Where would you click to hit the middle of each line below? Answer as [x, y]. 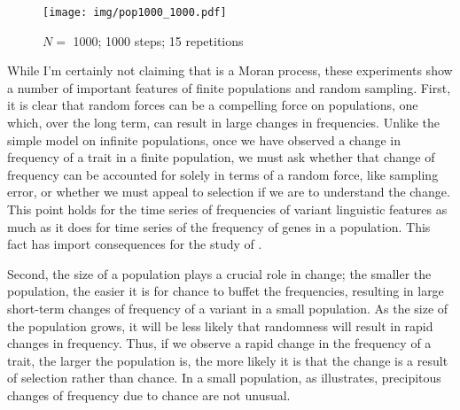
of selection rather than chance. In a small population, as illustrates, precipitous [224, 378]
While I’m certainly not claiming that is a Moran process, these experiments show [230, 70]
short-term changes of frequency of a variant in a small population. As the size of [228, 308]
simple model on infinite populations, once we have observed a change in [204, 139]
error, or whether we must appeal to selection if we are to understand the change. [229, 192]
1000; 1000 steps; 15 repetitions [158, 40]
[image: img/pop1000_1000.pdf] [135, 12]
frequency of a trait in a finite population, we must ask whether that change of [221, 157]
